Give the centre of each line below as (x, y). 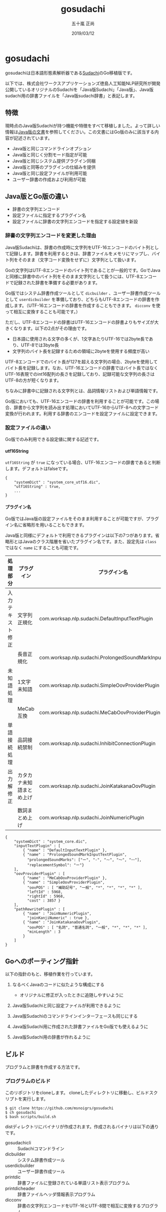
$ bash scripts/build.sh (31, 1117)
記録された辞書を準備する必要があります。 (57, 282)
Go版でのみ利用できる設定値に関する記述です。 (53, 439)
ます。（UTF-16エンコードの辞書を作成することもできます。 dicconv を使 (87, 305)
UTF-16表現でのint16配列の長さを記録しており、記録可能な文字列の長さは (80, 374)
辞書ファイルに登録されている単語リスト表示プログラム (74, 1183)
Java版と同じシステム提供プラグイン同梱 (54, 161)
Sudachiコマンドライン (41, 1149)
